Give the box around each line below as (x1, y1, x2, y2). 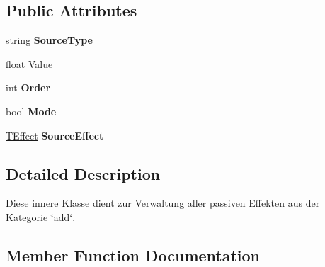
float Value (6, 56, 53, 71)
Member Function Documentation (6, 244, 261, 266)
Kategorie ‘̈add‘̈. (6, 209, 76, 224)
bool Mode (6, 103, 57, 118)
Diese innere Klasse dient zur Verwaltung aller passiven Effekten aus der (6, 195, 320, 210)
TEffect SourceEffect (6, 127, 104, 142)
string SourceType (6, 33, 93, 47)
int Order (6, 80, 51, 95)
